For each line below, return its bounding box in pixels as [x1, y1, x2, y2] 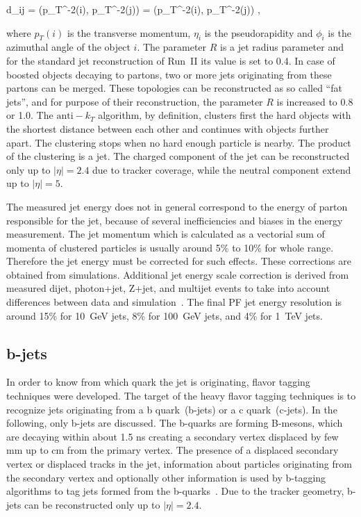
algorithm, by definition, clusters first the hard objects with [98, 108, 351, 122]
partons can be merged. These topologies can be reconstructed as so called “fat [6, 81, 342, 95]
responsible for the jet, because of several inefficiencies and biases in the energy [6, 213, 343, 227]
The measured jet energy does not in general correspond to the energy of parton [6, 199, 348, 213]
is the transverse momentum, [67, 25, 191, 40]
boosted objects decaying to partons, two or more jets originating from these [6, 67, 332, 81]
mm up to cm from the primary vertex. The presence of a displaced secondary [6, 443, 339, 457]
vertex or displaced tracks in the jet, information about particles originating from [6, 457, 352, 471]
